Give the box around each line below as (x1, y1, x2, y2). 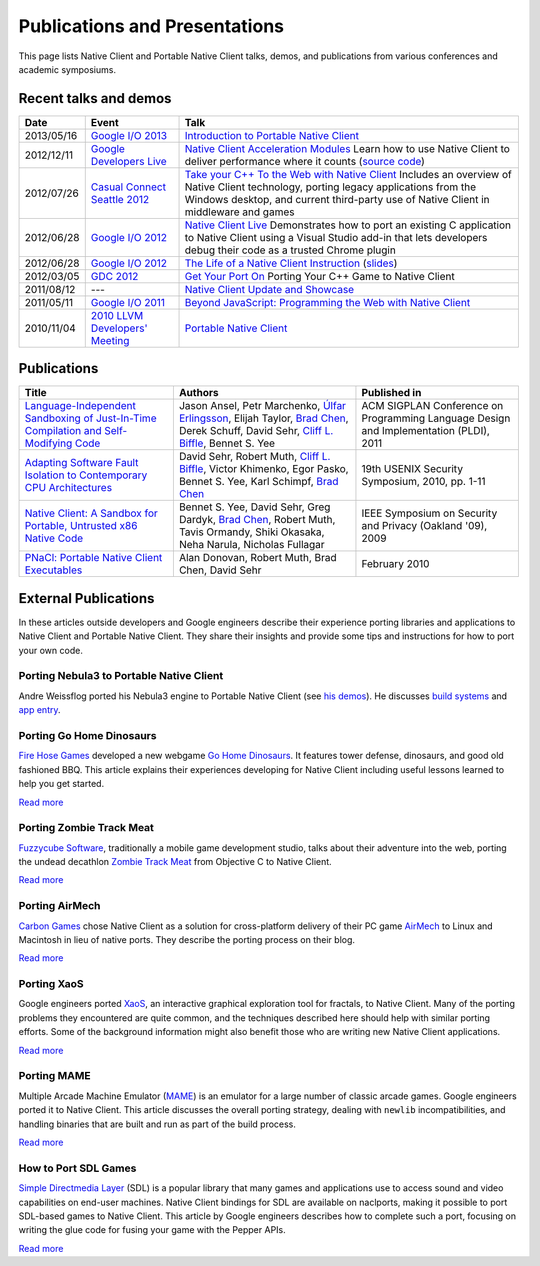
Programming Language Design (361, 411, 511, 425)
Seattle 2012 (90, 192, 150, 206)
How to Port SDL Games (18, 1161, 137, 1175)
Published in (361, 386, 422, 400)
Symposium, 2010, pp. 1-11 (361, 475, 486, 489)
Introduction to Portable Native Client (184, 128, 360, 142)
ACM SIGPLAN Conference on (361, 399, 504, 413)
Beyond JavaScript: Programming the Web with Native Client (184, 295, 471, 309)
